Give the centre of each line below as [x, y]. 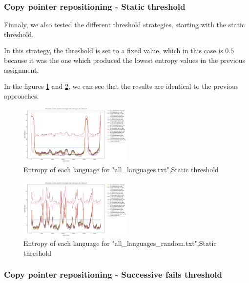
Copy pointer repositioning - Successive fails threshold [113, 274]
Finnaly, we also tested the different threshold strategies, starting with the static [124, 25]
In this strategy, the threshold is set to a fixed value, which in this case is [114, 51]
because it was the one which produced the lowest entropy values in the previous [124, 60]
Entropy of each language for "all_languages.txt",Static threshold [121, 169]
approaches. [21, 95]
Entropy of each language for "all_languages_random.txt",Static [120, 243]
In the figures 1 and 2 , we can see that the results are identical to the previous [121, 86]
